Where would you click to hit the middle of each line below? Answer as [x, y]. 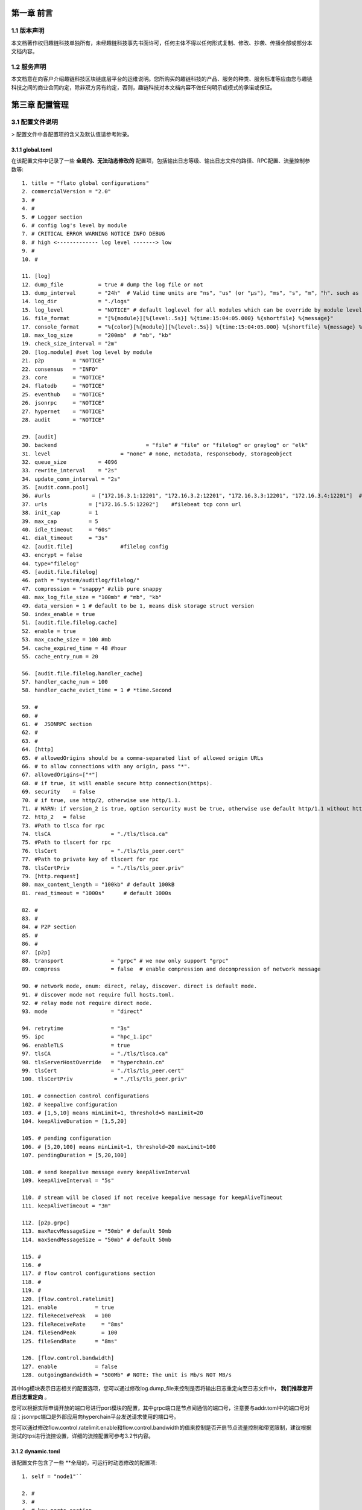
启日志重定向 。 [30, 1397]
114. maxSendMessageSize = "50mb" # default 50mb [97, 1239]
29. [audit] [40, 437]
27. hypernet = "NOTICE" [63, 411]
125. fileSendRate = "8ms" [70, 1341]
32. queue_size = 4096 [70, 462]
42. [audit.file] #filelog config [95, 546]
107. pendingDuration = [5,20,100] [75, 1155]
